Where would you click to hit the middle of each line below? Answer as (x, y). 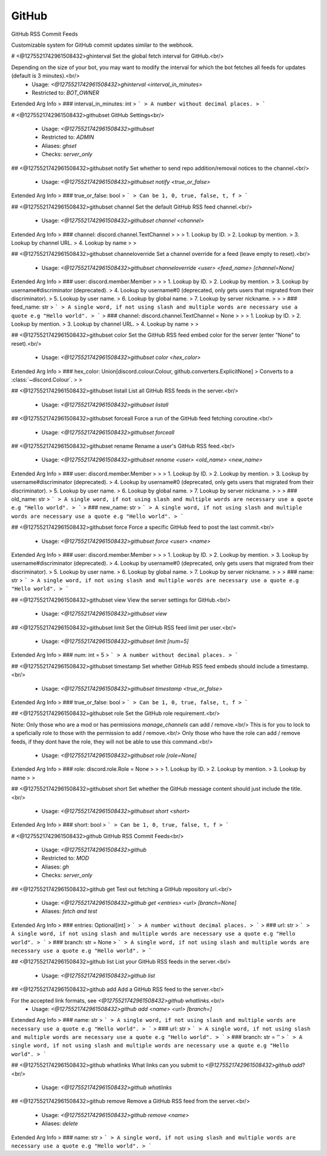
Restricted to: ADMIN (68, 137)
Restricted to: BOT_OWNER (65, 92)
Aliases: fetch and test (69, 911)
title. (296, 789)
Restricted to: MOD (65, 858)
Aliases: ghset (59, 146)
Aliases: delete (60, 1124)
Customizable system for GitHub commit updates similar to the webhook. (102, 45)
